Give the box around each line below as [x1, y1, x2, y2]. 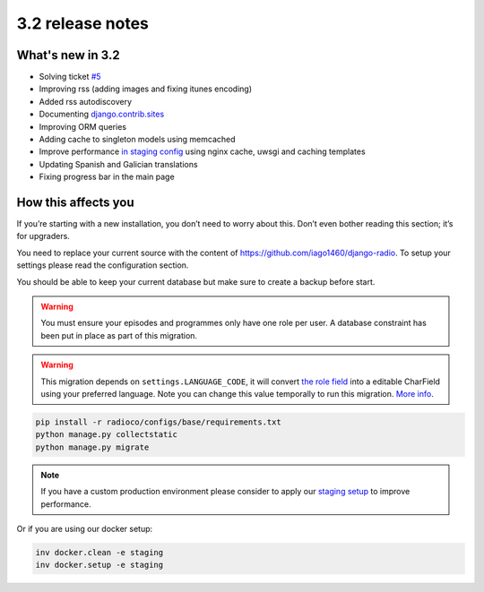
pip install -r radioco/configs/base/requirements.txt [35, 416, 281, 427]
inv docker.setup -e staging [35, 560, 164, 571]
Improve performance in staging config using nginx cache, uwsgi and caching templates [39, 146, 367, 157]
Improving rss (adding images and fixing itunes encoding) [39, 83, 253, 94]
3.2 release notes [16, 13, 150, 33]
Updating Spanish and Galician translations [39, 159, 198, 169]
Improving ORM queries [39, 121, 127, 132]
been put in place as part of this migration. [40, 330, 197, 340]
